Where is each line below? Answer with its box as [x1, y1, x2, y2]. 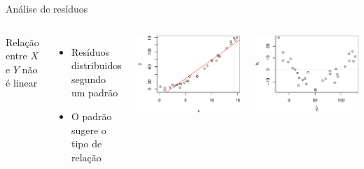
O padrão [71, 108, 112, 123]
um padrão [71, 85, 118, 100]
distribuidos [71, 58, 122, 73]
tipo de [71, 136, 102, 151]
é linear [6, 75, 38, 90]
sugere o [71, 122, 106, 137]
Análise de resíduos [6, 1, 88, 15]
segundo [71, 71, 106, 86]
